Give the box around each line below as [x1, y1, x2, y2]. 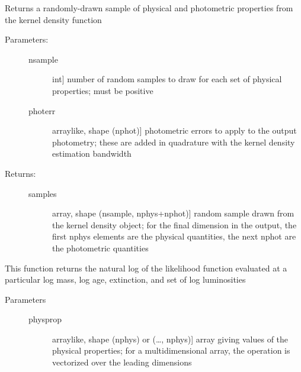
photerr [28, 104, 56, 117]
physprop [28, 313, 62, 325]
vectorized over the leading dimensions [52, 356, 192, 368]
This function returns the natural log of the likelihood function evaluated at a [5, 261, 287, 274]
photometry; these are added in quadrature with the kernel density [52, 135, 295, 148]
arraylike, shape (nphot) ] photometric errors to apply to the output [52, 124, 297, 137]
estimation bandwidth [52, 147, 132, 160]
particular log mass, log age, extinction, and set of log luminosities [5, 273, 246, 286]
